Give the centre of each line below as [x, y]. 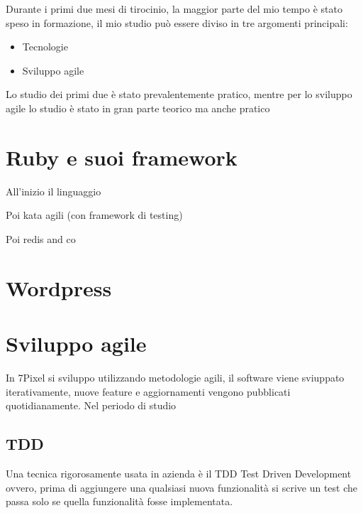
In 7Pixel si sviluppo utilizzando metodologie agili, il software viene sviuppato [175, 377]
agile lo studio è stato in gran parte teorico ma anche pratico [138, 108]
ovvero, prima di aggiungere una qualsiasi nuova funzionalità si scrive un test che [181, 487]
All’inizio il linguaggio [54, 191]
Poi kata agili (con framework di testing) [94, 215]
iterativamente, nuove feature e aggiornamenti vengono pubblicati [148, 391]
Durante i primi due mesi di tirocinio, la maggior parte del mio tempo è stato [174, 9]
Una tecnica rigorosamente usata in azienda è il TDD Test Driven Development [179, 473]
